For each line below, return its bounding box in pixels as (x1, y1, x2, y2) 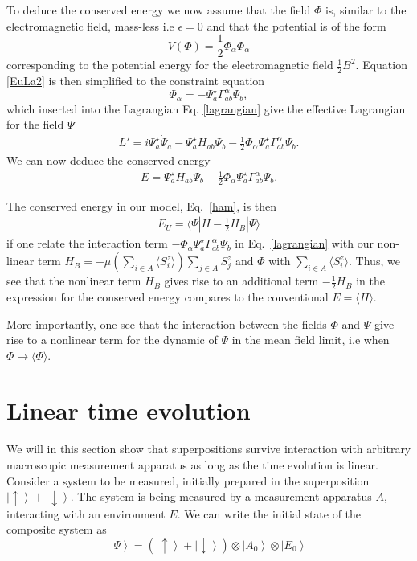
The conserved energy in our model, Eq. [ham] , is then (6, 197, 277, 214)
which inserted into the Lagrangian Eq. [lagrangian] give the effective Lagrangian (6, 100, 406, 117)
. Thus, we (349, 252, 400, 269)
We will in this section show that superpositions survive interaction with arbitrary (6, 440, 411, 457)
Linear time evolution (6, 394, 251, 427)
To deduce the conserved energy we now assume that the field (6, 2, 311, 18)
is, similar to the (325, 2, 407, 18)
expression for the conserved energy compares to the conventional (6, 288, 329, 305)
